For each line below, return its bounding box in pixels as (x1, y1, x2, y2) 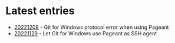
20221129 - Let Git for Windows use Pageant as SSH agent (14, 29, 157, 37)
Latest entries (5, 4, 75, 18)
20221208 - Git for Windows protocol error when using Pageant (14, 24, 169, 31)
